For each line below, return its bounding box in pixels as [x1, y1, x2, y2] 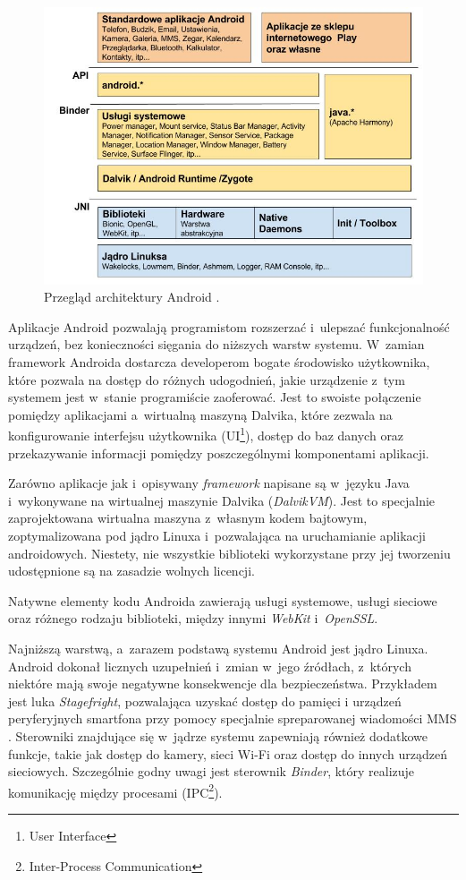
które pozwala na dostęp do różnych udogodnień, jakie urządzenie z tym [8, 370, 405, 389]
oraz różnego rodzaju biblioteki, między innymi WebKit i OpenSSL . [8, 609, 378, 628]
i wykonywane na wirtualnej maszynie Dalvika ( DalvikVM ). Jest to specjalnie [8, 491, 436, 509]
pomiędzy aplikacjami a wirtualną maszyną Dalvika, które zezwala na [8, 405, 393, 423]
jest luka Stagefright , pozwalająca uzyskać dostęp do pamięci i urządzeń [8, 691, 402, 710]
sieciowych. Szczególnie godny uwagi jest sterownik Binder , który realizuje [8, 762, 415, 781]
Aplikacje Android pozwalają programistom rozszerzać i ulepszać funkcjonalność [8, 317, 450, 336]
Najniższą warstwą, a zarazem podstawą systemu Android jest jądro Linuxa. [8, 639, 428, 657]
